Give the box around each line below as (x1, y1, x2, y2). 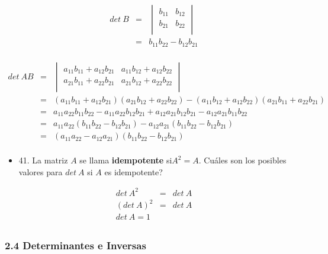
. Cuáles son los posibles (198, 154, 287, 166)
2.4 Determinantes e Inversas (5, 238, 146, 253)
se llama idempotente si (79, 154, 172, 166)
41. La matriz (18, 154, 68, 166)
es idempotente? (104, 165, 163, 178)
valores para (18, 165, 63, 178)
